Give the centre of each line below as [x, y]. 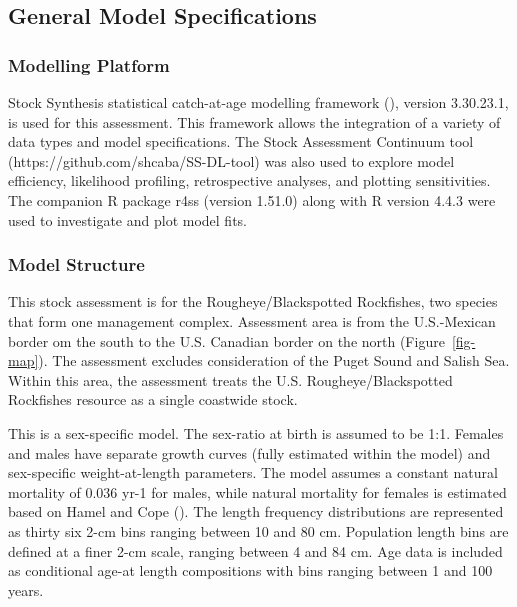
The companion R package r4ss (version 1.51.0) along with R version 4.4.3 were [252, 199]
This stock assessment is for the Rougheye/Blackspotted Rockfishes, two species [253, 301]
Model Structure [76, 264]
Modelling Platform [89, 64]
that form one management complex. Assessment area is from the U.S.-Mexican [252, 320]
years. [26, 589]
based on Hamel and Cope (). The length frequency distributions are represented [256, 511]
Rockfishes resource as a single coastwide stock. [153, 399]
